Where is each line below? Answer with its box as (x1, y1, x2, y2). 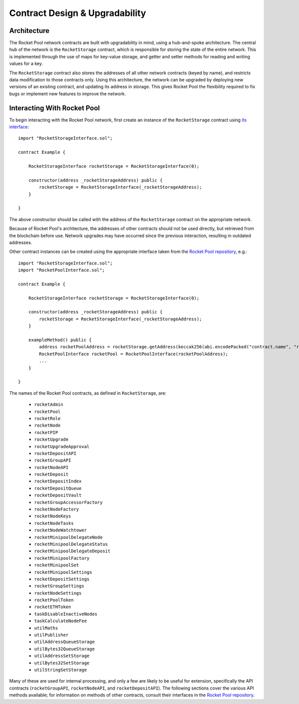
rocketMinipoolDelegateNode (34, 534, 103, 540)
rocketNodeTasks (34, 520, 74, 526)
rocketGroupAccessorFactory (34, 499, 103, 505)
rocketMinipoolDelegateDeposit (34, 548, 111, 554)
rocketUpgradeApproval (34, 444, 90, 449)
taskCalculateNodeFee (34, 618, 87, 624)
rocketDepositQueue (34, 485, 82, 491)
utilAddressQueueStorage (34, 639, 95, 645)
